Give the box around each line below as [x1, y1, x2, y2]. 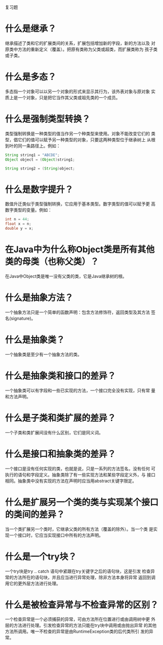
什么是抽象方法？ [5, 292, 74, 303]
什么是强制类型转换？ [5, 114, 91, 125]
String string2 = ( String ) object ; [5, 166, 75, 171]
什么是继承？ [5, 23, 57, 34]
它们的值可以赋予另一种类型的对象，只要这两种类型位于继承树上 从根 [18, 136, 156, 143]
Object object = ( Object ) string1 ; [5, 157, 75, 162]
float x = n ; [5, 221, 32, 226]
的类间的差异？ [5, 509, 65, 520]
